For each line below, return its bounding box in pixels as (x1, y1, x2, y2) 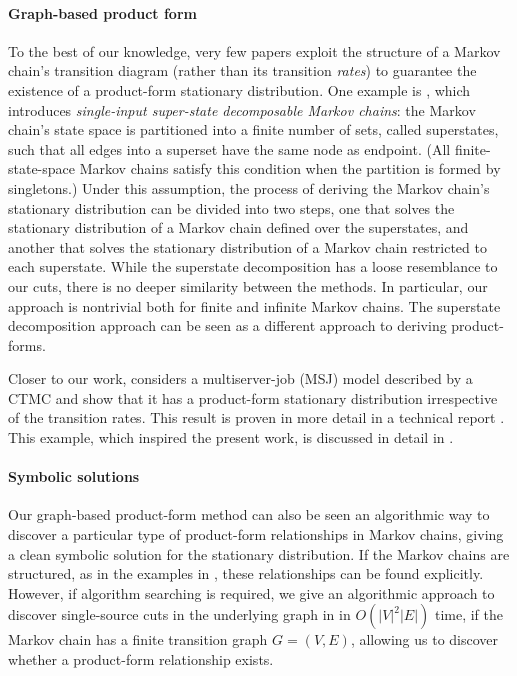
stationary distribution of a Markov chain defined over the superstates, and (8, 217, 469, 238)
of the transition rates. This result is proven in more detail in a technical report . (8, 407, 505, 428)
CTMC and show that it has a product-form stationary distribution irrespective (8, 387, 498, 408)
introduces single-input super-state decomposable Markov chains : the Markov (8, 99, 476, 120)
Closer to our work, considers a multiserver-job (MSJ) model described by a (8, 368, 473, 389)
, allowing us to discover (350, 629, 499, 650)
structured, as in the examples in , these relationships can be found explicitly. (8, 563, 484, 584)
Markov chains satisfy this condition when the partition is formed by (79, 158, 501, 179)
